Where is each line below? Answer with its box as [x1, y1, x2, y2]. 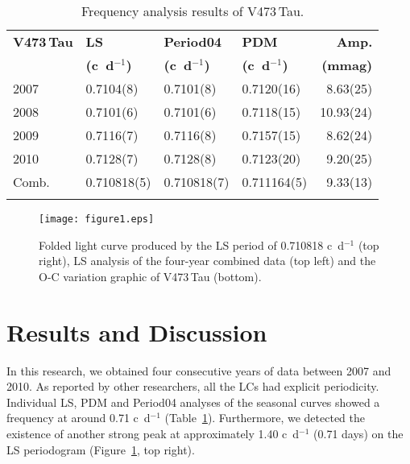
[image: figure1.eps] [39, 213, 155, 225]
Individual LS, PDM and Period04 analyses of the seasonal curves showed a [6, 393, 380, 410]
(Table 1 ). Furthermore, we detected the [164, 409, 366, 426]
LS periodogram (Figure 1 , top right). [6, 441, 195, 458]
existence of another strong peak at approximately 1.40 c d [6, 425, 300, 441]
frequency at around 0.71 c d [6, 409, 151, 426]
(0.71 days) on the [313, 425, 404, 441]
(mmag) [321, 56, 373, 74]
